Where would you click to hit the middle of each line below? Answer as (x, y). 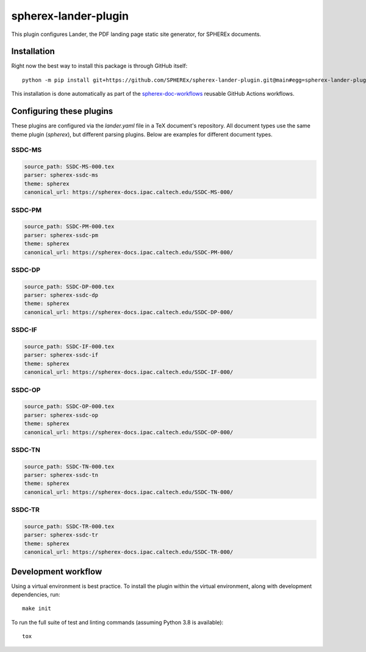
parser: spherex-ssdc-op (61, 415)
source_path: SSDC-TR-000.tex (69, 526)
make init (37, 609)
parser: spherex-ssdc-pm (61, 235)
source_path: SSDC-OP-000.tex (69, 407)
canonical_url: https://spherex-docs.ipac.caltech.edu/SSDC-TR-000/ (129, 552)
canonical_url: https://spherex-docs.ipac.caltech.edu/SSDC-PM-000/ (129, 252)
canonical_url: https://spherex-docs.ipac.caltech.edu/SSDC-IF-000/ (129, 372)
